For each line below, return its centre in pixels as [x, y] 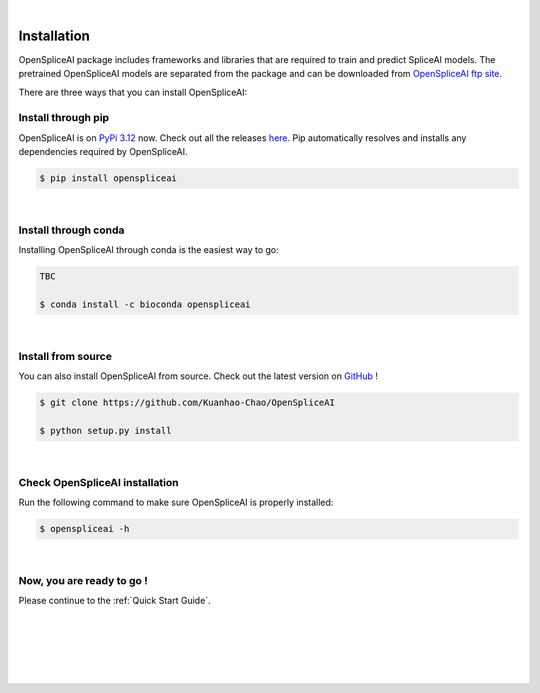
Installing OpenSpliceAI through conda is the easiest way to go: [148, 250]
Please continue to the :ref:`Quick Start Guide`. [114, 601]
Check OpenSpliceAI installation [98, 482]
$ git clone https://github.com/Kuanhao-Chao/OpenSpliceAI [187, 403]
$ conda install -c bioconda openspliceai [145, 304]
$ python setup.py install [105, 430]
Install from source [65, 356]
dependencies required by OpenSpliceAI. [103, 152]
